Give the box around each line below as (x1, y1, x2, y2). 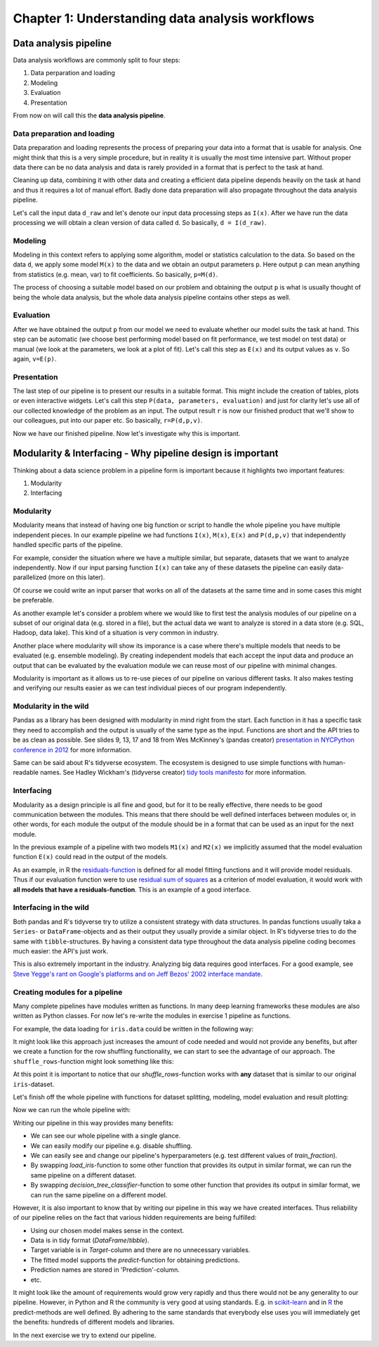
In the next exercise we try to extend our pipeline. (13, 1331, 157, 1339)
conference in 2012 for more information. (13, 745, 132, 754)
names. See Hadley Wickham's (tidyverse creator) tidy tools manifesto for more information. (39, 768, 307, 777)
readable (13, 768, 39, 777)
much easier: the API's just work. (13, 946, 109, 955)
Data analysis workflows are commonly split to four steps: (13, 56, 180, 65)
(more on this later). (48, 573, 105, 581)
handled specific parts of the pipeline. (13, 541, 123, 549)
